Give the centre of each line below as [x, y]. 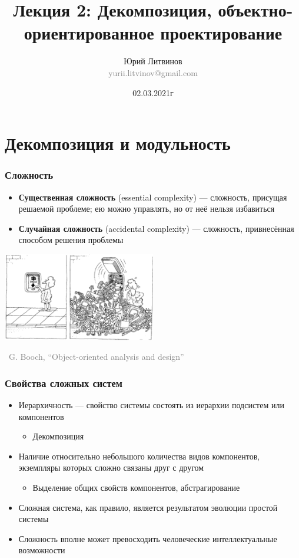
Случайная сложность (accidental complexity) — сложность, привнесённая [156, 228]
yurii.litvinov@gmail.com [153, 72]
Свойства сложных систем [64, 383]
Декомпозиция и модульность [118, 143]
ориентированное [89, 33]
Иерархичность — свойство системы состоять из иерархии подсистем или [151, 404]
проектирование [221, 33]
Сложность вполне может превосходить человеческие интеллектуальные [148, 538]
